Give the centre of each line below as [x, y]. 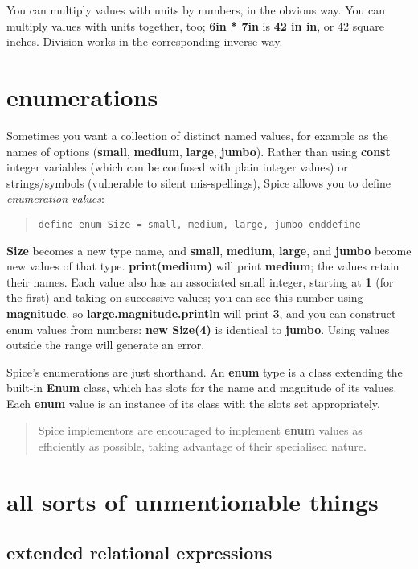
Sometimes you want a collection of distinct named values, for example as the [197, 135]
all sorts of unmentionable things [193, 501]
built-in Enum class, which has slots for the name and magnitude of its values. [202, 388]
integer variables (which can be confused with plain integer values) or [177, 167]
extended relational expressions [139, 553]
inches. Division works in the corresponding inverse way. [145, 41]
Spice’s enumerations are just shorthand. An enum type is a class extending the [205, 371]
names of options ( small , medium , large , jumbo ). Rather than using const [199, 151]
